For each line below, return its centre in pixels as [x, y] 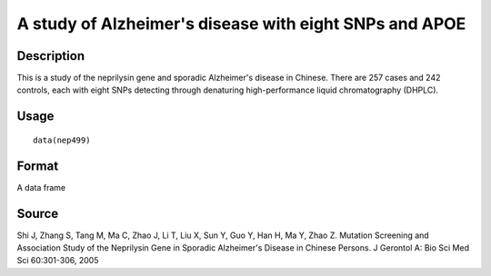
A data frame [41, 187]
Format [38, 166]
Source [38, 213]
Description [51, 56]
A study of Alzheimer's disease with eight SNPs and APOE [241, 24]
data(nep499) [62, 140]
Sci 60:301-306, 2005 [58, 261]
